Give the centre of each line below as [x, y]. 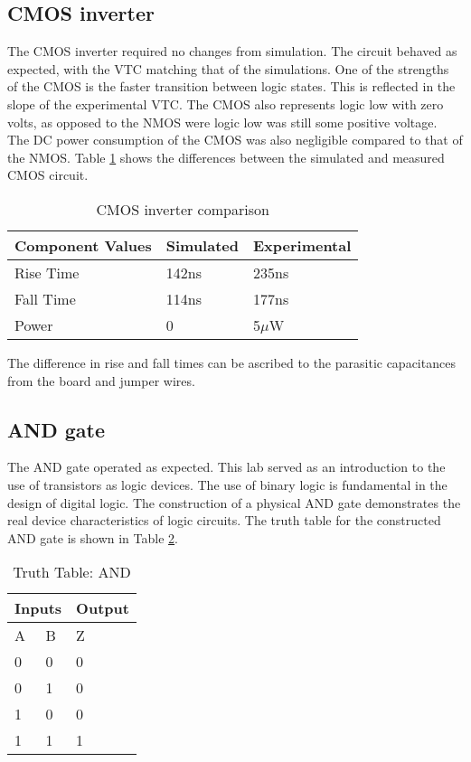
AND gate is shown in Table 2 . [93, 537]
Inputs [38, 608]
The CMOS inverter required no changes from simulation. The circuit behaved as [232, 51]
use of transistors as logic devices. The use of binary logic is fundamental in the [227, 484]
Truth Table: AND [72, 572]
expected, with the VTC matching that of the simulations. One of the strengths [228, 68]
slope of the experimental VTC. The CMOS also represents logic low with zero [226, 103]
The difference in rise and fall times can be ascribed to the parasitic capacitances [231, 362]
